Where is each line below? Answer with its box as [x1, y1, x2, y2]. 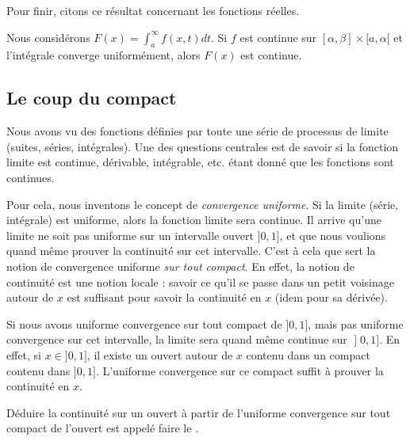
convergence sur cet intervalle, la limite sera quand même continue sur [6, 331, 347, 348]
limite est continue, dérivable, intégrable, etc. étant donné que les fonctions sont [6, 154, 394, 170]
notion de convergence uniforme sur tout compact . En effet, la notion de [6, 257, 354, 274]
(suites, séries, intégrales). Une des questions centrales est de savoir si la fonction [6, 138, 399, 154]
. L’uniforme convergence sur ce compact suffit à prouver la [95, 362, 384, 378]
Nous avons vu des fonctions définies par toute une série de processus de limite [6, 123, 389, 139]
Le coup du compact [6, 86, 177, 110]
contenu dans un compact [246, 346, 370, 363]
